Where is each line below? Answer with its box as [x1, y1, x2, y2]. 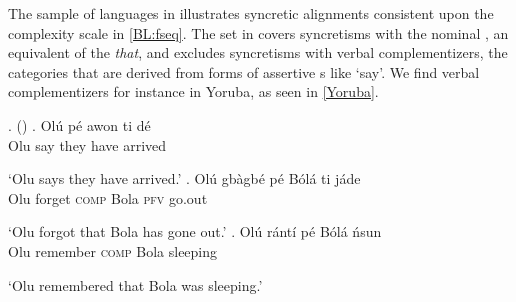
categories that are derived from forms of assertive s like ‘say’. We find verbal [8, 61, 480, 82]
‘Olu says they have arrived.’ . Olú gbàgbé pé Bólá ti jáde [8, 168, 361, 189]
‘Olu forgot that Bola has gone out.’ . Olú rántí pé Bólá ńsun [8, 221, 382, 242]
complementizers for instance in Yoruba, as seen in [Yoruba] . [8, 81, 379, 102]
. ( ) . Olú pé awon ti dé [8, 114, 151, 135]
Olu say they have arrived [8, 134, 167, 155]
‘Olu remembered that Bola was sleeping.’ [8, 274, 263, 295]
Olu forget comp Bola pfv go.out [8, 187, 208, 208]
